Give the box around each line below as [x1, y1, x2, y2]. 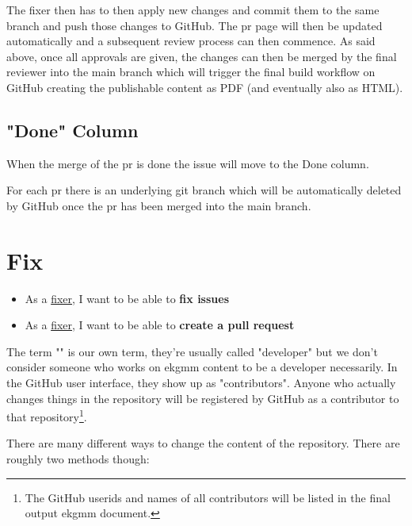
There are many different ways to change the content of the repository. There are [6, 435, 400, 451]
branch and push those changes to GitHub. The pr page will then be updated [6, 17, 383, 33]
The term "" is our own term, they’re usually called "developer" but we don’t [6, 343, 378, 359]
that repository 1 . [6, 406, 87, 424]
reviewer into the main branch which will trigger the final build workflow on [6, 63, 376, 80]
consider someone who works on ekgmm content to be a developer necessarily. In [6, 359, 398, 375]
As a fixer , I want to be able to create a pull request [25, 317, 295, 333]
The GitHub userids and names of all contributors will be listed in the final [25, 489, 391, 505]
